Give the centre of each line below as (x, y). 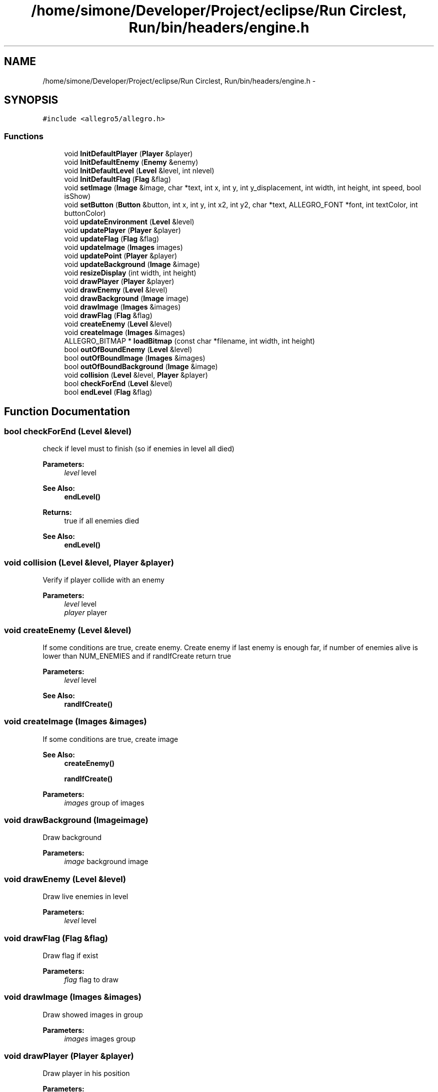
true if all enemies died (102, 521)
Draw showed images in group (93, 1014)
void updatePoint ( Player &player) (121, 256)
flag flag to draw (91, 979)
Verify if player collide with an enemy (103, 580)
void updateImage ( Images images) (123, 247)
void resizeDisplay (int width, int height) (130, 273)
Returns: (57, 512)
